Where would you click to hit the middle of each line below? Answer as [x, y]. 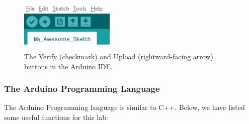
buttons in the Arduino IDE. [68, 66]
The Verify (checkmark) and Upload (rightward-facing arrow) [119, 56]
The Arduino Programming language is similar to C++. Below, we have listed [124, 107]
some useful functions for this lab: [56, 117]
